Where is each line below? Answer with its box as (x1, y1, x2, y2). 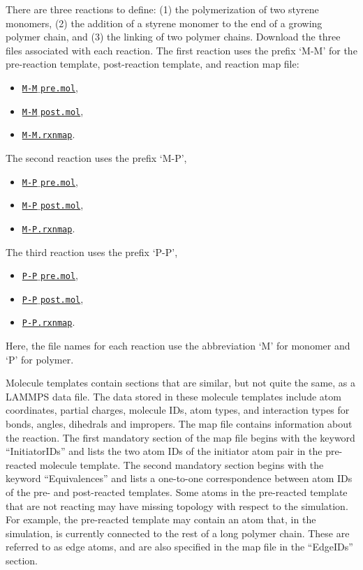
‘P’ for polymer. (6, 352, 74, 366)
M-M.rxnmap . (22, 127, 75, 142)
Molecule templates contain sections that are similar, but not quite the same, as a (6, 375, 355, 390)
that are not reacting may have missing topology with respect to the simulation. (6, 498, 348, 513)
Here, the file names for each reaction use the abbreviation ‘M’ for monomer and (6, 338, 350, 353)
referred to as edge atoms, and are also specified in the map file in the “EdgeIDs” (6, 539, 353, 554)
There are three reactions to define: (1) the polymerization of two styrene (6, 2, 319, 16)
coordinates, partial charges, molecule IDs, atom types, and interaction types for (6, 403, 350, 417)
